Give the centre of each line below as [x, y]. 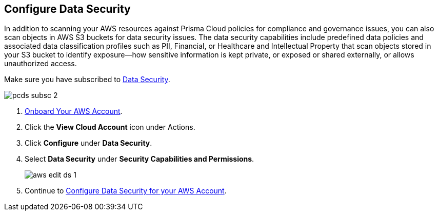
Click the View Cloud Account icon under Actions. [110, 127]
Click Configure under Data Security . [88, 143]
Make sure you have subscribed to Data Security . [87, 80]
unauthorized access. [41, 64]
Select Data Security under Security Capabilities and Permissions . [140, 159]
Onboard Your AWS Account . [74, 111]
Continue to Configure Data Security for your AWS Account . [126, 191]
